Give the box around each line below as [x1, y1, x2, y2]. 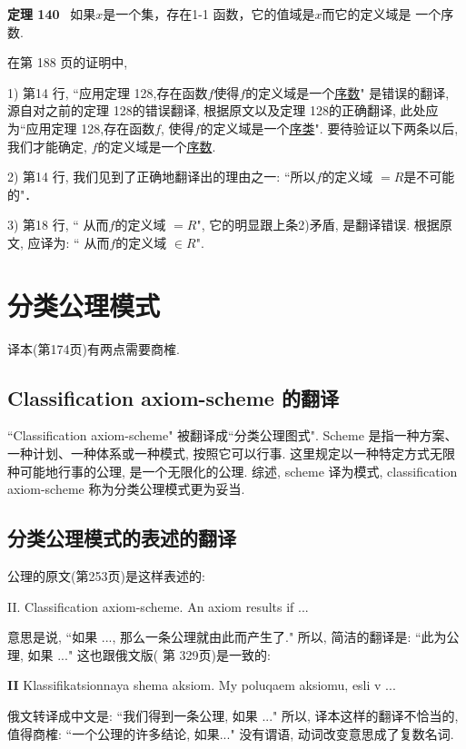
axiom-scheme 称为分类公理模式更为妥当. [7, 479, 245, 498]
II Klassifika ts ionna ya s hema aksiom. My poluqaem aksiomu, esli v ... [7, 675, 396, 695]
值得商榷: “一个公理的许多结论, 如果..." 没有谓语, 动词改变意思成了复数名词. [7, 724, 454, 743]
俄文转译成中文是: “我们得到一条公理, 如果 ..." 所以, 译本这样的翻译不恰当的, [7, 706, 459, 724]
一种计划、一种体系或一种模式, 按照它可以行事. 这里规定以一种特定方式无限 [7, 444, 456, 463]
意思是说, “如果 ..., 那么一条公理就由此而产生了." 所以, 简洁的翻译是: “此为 [7, 627, 447, 646]
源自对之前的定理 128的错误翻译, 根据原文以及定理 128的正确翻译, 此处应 [7, 101, 439, 120]
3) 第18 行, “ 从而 [7, 215, 109, 234]
